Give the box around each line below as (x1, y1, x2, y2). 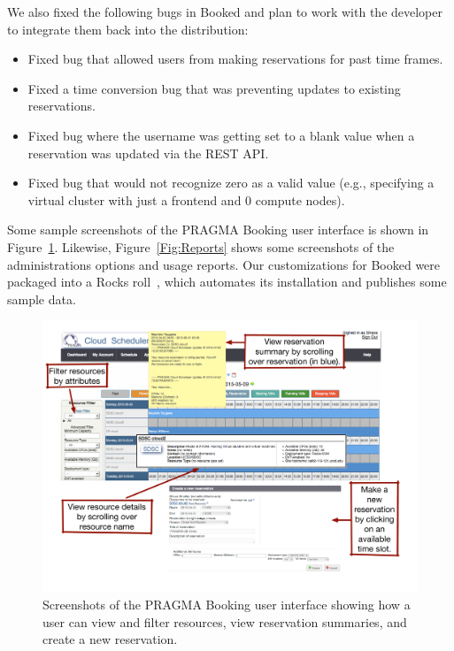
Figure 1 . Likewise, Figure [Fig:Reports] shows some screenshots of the (7, 237, 395, 256)
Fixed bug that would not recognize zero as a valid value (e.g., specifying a (27, 173, 435, 192)
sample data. (7, 289, 76, 308)
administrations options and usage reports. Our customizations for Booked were (7, 255, 441, 273)
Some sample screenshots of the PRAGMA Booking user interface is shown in (7, 220, 429, 239)
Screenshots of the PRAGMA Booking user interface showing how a (42, 595, 411, 614)
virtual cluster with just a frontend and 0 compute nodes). (27, 190, 345, 209)
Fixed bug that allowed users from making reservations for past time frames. (27, 50, 443, 68)
